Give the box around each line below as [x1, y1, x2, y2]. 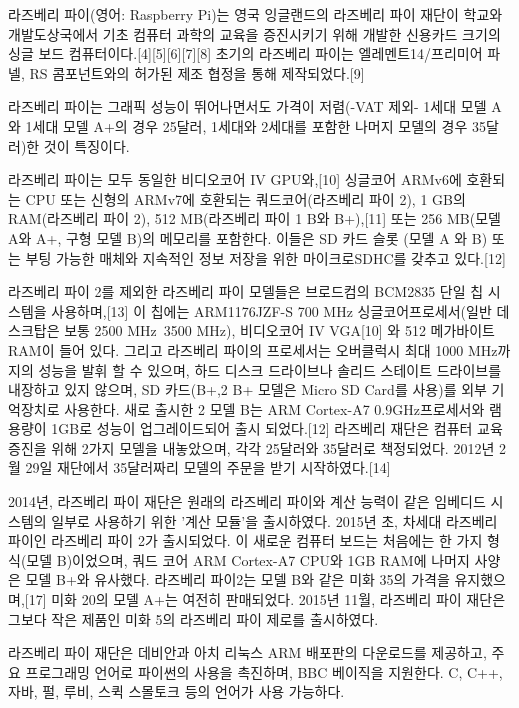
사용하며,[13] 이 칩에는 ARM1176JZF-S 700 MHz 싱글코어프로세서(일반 [51, 300, 492, 321]
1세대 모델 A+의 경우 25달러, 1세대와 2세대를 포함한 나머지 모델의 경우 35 [25, 115, 486, 136]
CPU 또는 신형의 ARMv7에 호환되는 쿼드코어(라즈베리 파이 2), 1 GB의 [25, 188, 466, 209]
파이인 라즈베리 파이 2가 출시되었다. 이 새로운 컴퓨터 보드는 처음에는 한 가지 [8, 530, 483, 551]
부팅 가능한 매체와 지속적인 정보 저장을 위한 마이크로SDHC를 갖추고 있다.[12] [25, 247, 506, 268]
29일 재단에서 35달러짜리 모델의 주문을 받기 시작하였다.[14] [25, 457, 391, 478]
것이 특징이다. [43, 135, 130, 156]
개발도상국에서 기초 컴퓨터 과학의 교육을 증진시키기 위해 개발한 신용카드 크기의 [8, 23, 501, 44]
